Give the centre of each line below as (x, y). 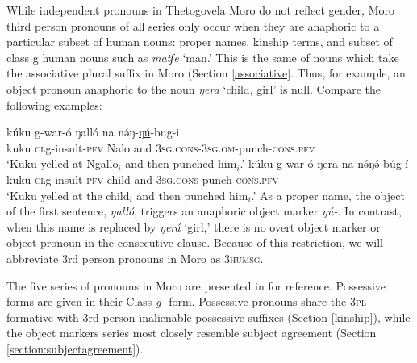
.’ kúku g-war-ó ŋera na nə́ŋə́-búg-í (324, 163)
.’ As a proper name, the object (328, 195)
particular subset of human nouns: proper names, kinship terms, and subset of (200, 42)
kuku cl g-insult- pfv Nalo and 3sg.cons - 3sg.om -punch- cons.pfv (161, 147)
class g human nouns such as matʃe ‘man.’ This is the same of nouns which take (203, 57)
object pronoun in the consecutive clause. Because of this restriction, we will (195, 242)
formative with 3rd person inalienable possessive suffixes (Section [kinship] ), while (208, 317)
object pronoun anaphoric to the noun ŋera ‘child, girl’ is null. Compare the (194, 88)
